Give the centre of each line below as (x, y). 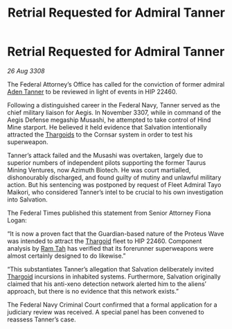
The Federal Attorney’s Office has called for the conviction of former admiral (116, 84)
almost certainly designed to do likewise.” (66, 256)
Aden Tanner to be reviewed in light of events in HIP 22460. (92, 91)
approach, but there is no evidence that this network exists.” (93, 291)
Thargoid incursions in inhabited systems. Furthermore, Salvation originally (114, 276)
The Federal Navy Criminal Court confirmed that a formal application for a (112, 304)
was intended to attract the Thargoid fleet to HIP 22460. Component (105, 241)
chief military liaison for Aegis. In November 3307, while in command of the (114, 112)
